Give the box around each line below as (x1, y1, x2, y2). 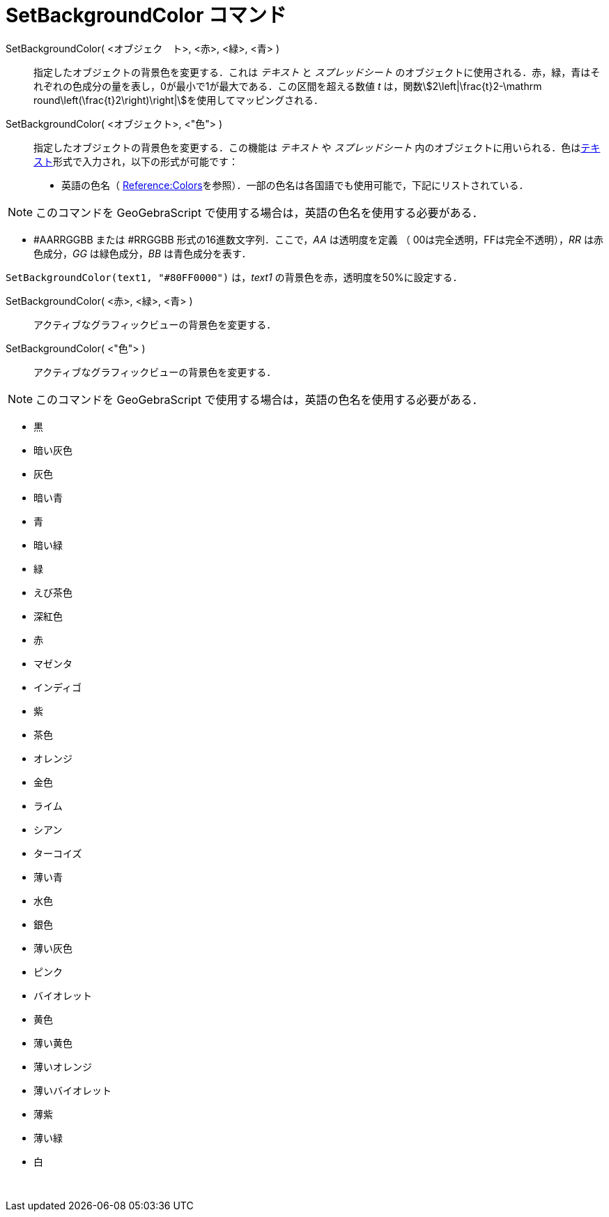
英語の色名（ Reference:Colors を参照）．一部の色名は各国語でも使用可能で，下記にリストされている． (61, 179, 529, 191)
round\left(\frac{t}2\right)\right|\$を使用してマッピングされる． (33, 93, 323, 106)
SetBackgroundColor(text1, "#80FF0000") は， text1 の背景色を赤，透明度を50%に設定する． (6, 271, 463, 283)
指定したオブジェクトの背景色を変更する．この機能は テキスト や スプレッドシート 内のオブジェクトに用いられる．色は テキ (33, 141, 601, 153)
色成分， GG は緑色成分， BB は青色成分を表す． (33, 247, 252, 259)
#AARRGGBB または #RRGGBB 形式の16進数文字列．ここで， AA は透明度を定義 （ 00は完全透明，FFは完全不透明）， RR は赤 (33, 233, 603, 245)
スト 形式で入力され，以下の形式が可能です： (33, 155, 238, 167)
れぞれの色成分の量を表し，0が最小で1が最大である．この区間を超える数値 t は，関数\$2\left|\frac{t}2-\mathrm (33, 80, 542, 92)
